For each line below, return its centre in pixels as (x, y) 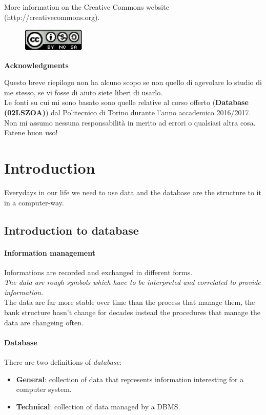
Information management (50, 252)
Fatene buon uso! (31, 132)
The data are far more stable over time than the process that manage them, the (130, 302)
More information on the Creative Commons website (87, 7)
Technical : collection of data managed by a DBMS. (98, 406)
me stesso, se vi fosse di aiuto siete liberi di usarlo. (84, 92)
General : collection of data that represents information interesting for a (130, 379)
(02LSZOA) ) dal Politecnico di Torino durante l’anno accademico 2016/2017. (128, 112)
